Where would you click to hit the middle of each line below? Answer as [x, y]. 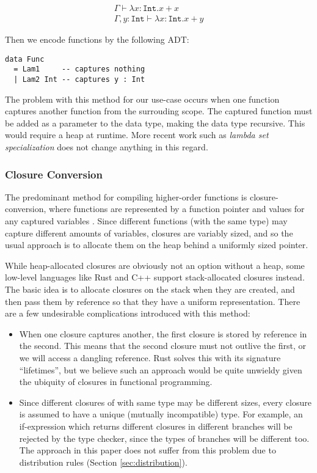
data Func [25, 59]
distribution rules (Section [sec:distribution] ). [103, 462]
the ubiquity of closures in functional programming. [116, 382]
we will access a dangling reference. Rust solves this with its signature [150, 357]
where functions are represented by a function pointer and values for [177, 209]
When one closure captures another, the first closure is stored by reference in [163, 333]
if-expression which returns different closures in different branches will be [156, 426]
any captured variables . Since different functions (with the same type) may [146, 221]
